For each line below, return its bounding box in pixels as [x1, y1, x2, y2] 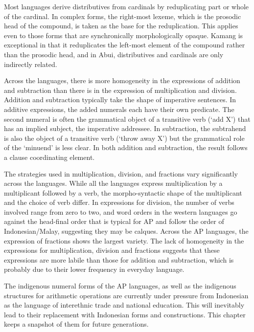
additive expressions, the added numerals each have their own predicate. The [4, 104, 234, 114]
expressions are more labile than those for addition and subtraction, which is [4, 254, 234, 265]
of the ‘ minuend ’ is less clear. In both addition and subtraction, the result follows [4, 142, 248, 153]
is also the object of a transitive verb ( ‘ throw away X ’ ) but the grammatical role [4, 133, 245, 143]
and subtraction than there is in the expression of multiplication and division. [4, 85, 237, 95]
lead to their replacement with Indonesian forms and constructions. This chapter [4, 309, 246, 319]
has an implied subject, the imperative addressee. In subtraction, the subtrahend [4, 123, 246, 133]
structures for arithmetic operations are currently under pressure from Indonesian [4, 290, 249, 300]
